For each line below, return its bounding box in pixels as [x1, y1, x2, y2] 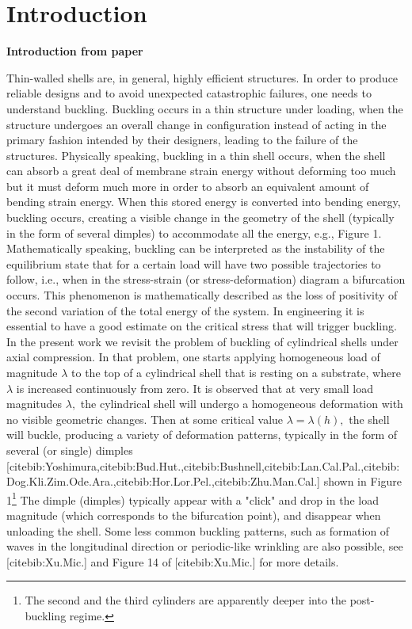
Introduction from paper [6, 43, 143, 59]
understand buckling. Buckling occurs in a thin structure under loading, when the [6, 100, 403, 116]
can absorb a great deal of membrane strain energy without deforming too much [6, 162, 396, 179]
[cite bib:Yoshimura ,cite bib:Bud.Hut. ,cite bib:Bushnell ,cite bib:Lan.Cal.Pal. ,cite [6, 457, 381, 474]
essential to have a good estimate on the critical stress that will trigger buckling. [6, 318, 397, 334]
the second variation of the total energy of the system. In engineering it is [6, 302, 364, 318]
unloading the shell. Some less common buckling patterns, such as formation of [6, 522, 390, 539]
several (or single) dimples [6, 441, 133, 458]
